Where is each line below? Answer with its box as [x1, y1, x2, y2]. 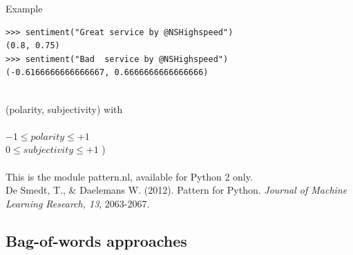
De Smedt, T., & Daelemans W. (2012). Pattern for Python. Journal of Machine [6, 183, 347, 197]
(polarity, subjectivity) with [6, 101, 123, 116]
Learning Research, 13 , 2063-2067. [6, 196, 150, 210]
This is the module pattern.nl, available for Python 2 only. [6, 169, 253, 183]
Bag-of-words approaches [6, 229, 187, 251]
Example [6, 1, 43, 15]
